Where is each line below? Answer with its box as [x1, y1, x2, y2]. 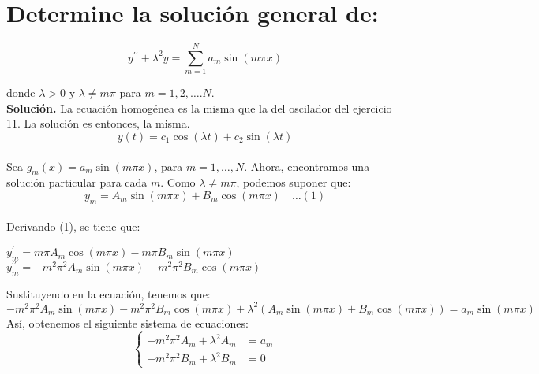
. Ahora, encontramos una [244, 157, 370, 174]
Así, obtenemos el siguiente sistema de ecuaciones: [6, 314, 249, 331]
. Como [160, 174, 196, 191]
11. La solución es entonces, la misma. [6, 115, 190, 131]
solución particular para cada [6, 174, 148, 191]
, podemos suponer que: [236, 174, 351, 191]
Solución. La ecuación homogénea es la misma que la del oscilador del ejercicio [6, 99, 392, 116]
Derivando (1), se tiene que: [6, 218, 140, 235]
